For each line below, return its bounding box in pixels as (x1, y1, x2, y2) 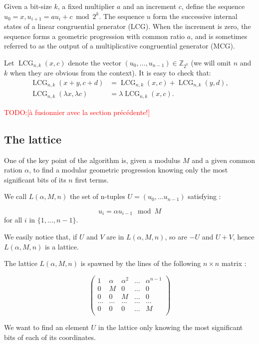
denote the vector (68, 57, 121, 67)
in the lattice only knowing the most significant (98, 322, 243, 332)
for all (4, 214, 22, 225)
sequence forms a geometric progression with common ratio (4, 30, 185, 41)
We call (4, 191, 27, 201)
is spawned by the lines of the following (80, 258, 201, 268)
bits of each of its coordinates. (4, 331, 96, 342)
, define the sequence (181, 1, 245, 11)
